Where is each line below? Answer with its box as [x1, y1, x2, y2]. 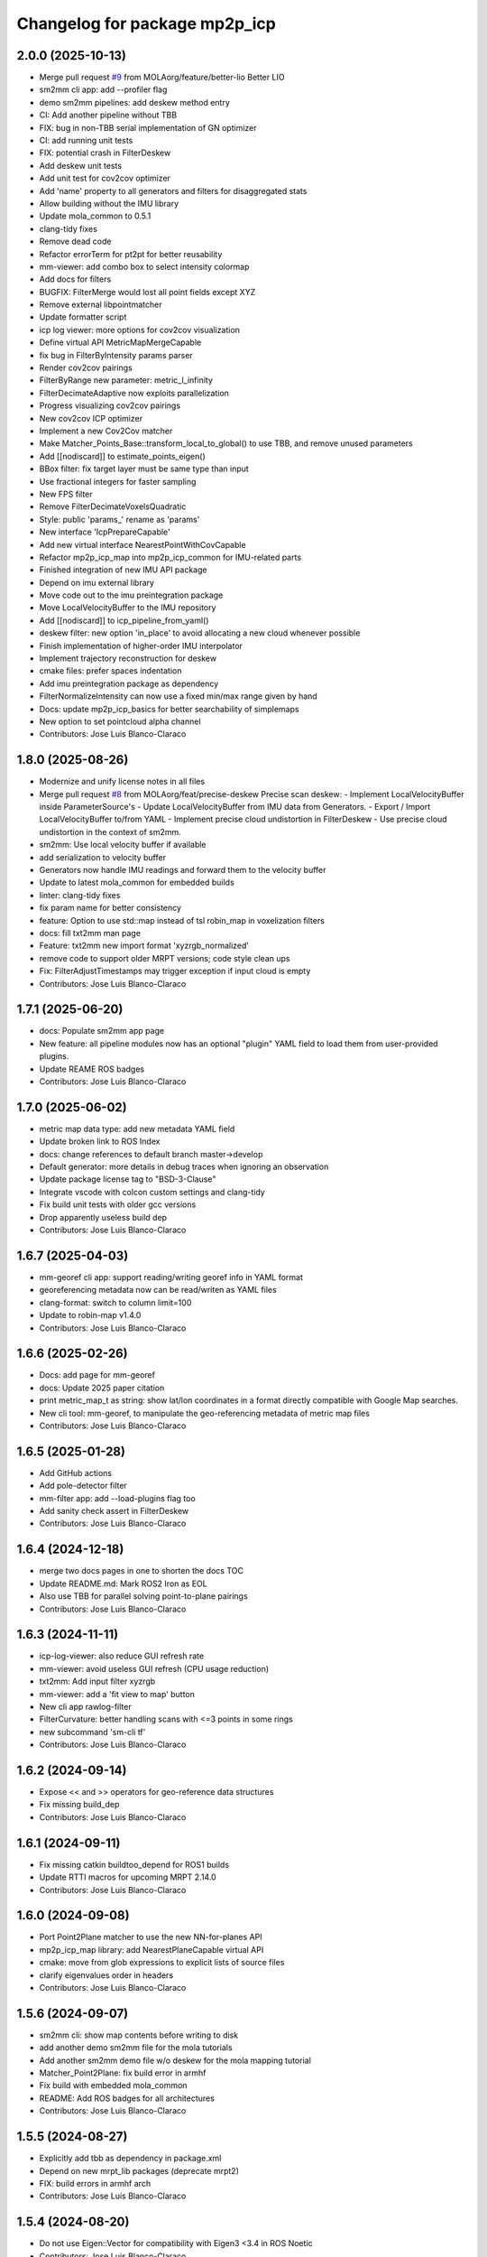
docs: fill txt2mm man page [39, 927, 142, 938]
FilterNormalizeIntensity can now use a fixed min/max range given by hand [39, 691, 317, 701]
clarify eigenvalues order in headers [39, 1969, 174, 1981]
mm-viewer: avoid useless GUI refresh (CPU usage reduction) [39, 1663, 270, 1674]
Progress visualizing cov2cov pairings [39, 400, 180, 411]
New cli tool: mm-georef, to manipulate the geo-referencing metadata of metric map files [39, 1407, 370, 1418]
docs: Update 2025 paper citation [39, 1382, 165, 1393]
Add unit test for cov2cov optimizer [39, 172, 171, 184]
